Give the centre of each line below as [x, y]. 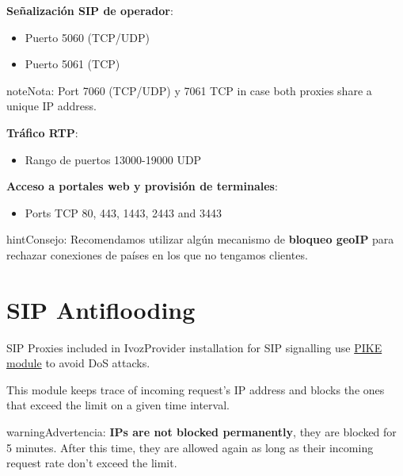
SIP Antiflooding [101, 309]
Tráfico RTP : [42, 132]
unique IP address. [51, 106]
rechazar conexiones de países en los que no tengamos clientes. [157, 254]
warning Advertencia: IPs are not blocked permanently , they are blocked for [201, 432]
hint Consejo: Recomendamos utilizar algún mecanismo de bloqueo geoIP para [200, 239]
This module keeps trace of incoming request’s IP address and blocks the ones [196, 389]
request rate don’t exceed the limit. [92, 463]
